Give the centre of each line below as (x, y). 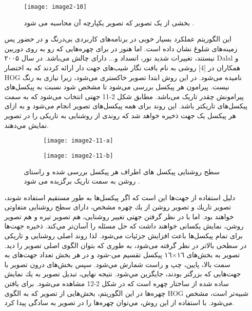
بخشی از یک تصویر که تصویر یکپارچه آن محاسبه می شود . (109, 22)
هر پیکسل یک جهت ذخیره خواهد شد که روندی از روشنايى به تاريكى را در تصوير (120, 115)
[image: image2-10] (55, 7)
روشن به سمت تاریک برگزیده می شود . (82, 181)
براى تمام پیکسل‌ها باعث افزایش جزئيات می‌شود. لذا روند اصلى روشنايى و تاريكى (124, 236)
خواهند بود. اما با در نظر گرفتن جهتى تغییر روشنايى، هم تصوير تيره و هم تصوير (119, 216)
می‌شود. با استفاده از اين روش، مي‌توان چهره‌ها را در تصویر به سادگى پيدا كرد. (119, 302)
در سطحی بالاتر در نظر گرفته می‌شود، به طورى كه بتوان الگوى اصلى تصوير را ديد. (126, 245)
